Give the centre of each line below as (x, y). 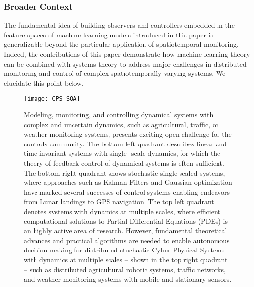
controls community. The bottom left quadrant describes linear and (125, 143)
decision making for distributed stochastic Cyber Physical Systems (124, 250)
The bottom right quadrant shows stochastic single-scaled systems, (125, 172)
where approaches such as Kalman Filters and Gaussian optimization (128, 182)
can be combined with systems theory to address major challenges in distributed (125, 63)
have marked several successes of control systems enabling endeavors (127, 192)
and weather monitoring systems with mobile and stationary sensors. (128, 279)
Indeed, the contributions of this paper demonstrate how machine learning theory (127, 54)
